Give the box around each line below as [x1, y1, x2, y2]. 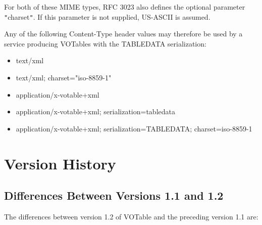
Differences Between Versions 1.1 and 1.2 [4, 188, 224, 203]
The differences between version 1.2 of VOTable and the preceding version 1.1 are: [4, 211, 258, 221]
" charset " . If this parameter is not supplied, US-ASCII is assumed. [4, 11, 211, 22]
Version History [4, 153, 116, 173]
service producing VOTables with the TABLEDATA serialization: [4, 38, 206, 49]
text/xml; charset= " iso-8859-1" [16, 72, 112, 83]
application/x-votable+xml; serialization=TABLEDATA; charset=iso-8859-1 [16, 123, 252, 133]
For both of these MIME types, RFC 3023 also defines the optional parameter [4, 2, 245, 12]
